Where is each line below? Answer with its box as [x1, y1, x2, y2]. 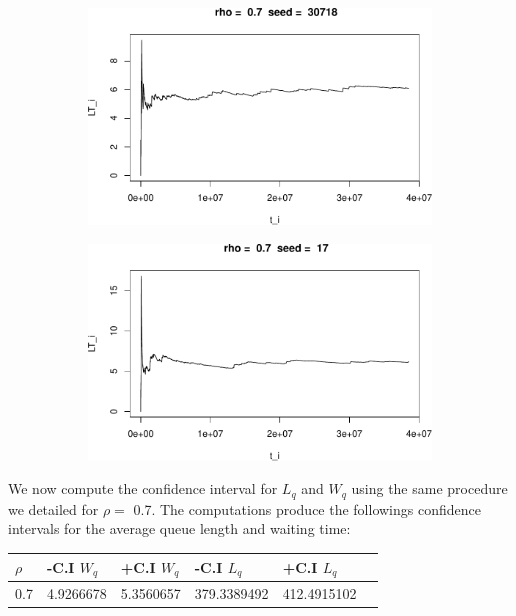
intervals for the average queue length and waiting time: [8, 518, 351, 539]
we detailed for [8, 498, 99, 519]
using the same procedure [351, 478, 508, 499]
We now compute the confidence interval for [8, 478, 278, 499]
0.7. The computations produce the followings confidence [133, 498, 481, 519]
